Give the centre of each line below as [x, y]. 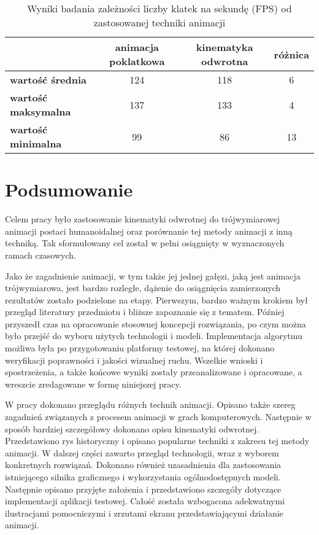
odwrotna [225, 61]
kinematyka [225, 47]
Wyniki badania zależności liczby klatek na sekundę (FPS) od [159, 8]
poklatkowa [137, 61]
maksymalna [40, 111]
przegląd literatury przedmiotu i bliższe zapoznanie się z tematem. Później [145, 312]
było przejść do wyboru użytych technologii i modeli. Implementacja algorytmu [154, 336]
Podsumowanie [69, 189]
